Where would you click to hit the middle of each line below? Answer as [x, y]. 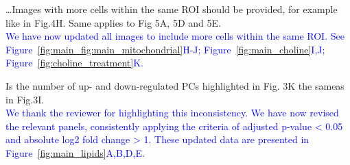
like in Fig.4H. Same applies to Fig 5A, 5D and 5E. [113, 22]
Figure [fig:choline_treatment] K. [74, 63]
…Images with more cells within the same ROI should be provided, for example [172, 9]
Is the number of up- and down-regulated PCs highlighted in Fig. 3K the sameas [175, 85]
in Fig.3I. [25, 99]
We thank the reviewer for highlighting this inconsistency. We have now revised [172, 113]
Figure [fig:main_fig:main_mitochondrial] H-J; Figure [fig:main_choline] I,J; [165, 49]
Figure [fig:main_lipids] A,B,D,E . [75, 152]
